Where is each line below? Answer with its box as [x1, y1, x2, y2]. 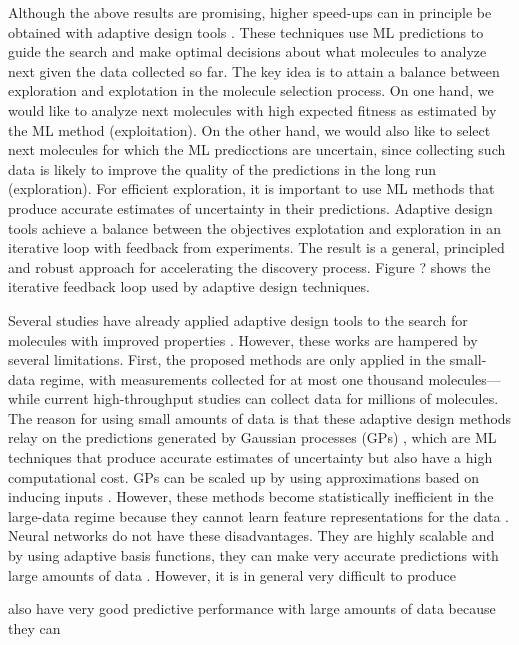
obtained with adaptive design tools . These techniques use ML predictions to [8, 21, 484, 42]
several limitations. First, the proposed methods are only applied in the [8, 349, 446, 370]
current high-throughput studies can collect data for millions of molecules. [44, 388, 499, 409]
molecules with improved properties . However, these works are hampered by [8, 329, 478, 350]
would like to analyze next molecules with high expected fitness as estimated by [8, 99, 497, 120]
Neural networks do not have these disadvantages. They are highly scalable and [8, 525, 495, 546]
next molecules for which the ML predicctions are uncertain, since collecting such [8, 139, 506, 160]
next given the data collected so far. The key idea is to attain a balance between [8, 60, 500, 81]
